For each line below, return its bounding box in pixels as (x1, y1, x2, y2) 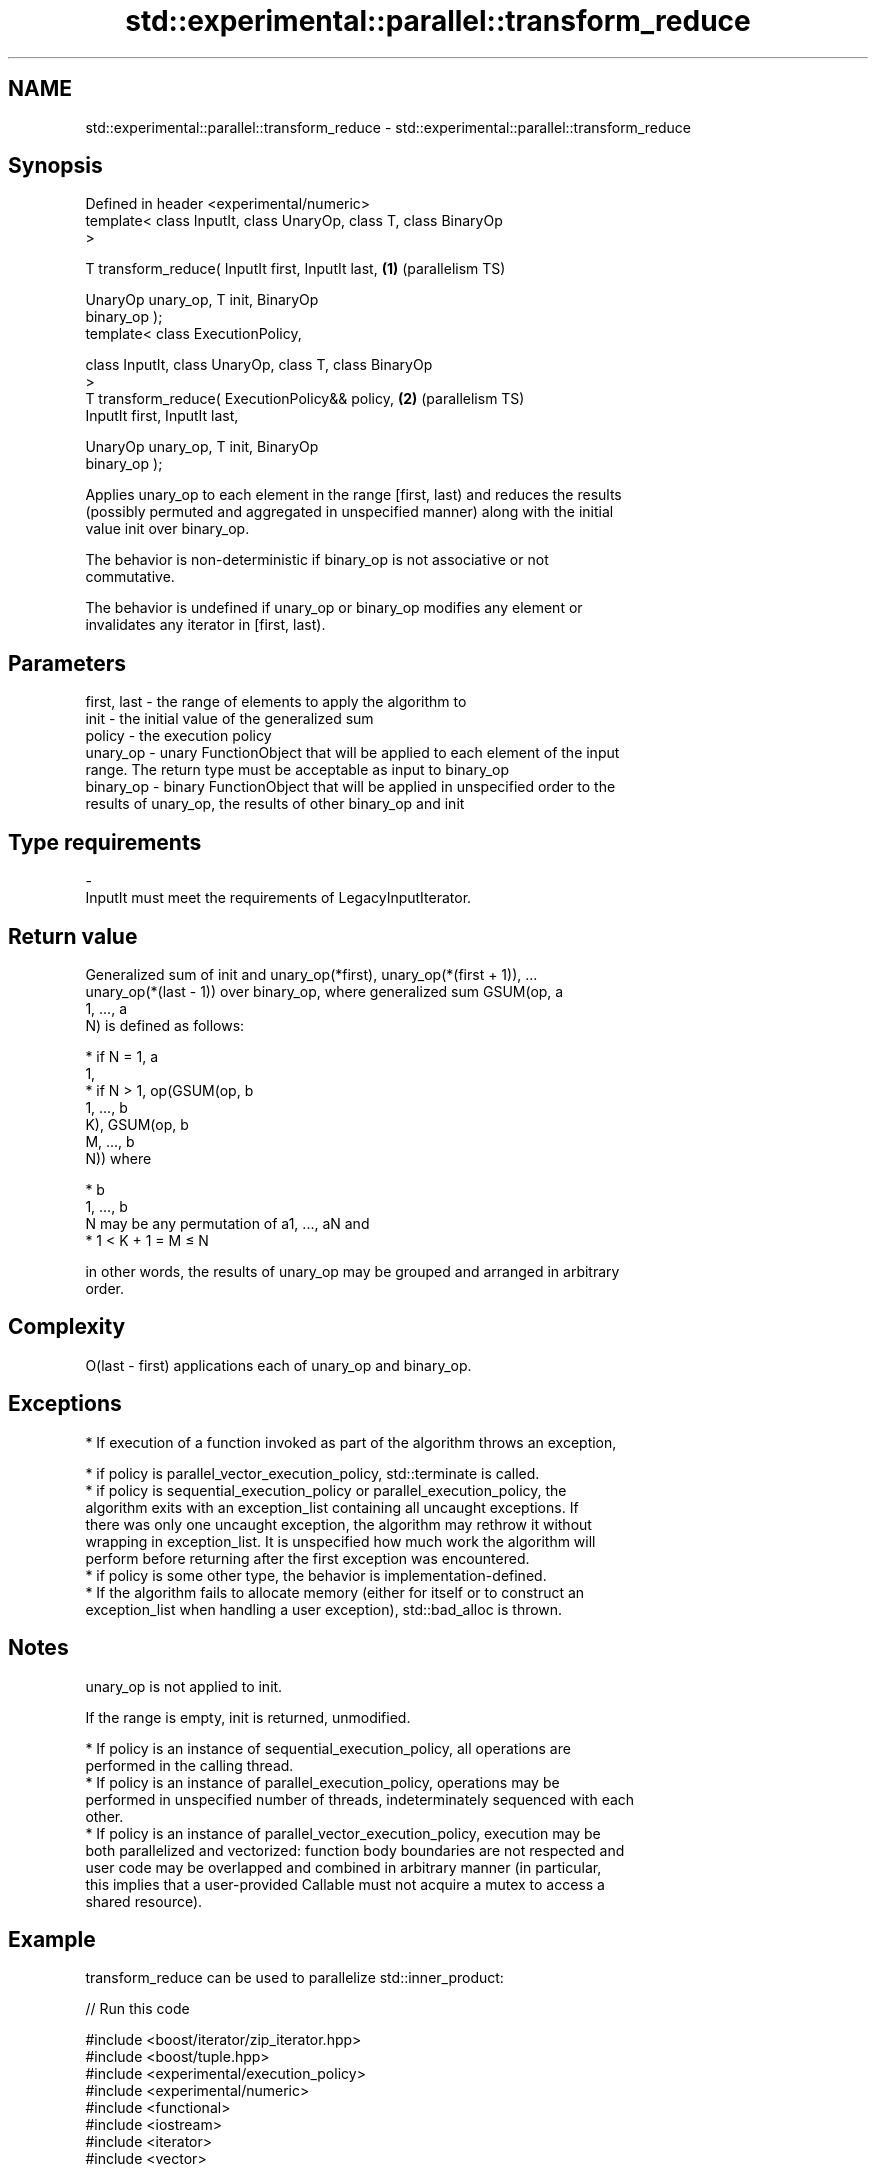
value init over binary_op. (85, 520, 250, 538)
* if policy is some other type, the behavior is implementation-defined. (85, 1566, 547, 1584)
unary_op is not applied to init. (85, 1677, 283, 1695)
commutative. (85, 568, 175, 586)
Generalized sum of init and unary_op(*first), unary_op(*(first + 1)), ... (85, 965, 538, 983)
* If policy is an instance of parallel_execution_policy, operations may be (85, 1773, 560, 1791)
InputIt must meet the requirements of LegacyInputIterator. (85, 889, 472, 907)
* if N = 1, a (85, 1047, 159, 1065)
